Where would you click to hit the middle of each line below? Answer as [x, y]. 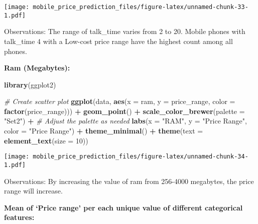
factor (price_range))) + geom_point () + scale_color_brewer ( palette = [124, 111]
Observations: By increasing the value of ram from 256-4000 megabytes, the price [129, 181]
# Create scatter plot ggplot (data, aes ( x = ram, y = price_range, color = [120, 101]
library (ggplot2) [30, 84]
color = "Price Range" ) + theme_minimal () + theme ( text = [104, 131]
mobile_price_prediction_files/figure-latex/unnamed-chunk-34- [141, 157]
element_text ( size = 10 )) [46, 140]
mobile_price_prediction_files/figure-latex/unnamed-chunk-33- [141, 7]
